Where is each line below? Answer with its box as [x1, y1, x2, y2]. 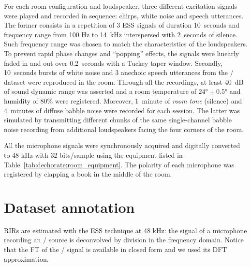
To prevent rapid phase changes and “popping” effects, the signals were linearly [4, 48, 239, 58]
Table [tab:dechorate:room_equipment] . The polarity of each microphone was [4, 159, 235, 169]
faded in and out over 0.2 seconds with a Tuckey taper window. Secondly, [4, 58, 222, 68]
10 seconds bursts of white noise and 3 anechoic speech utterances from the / [4, 67, 234, 77]
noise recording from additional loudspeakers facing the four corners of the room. [4, 124, 244, 134]
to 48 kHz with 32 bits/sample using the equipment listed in [4, 149, 183, 160]
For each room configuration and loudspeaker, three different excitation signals [4, 1, 237, 11]
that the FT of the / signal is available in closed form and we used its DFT [4, 244, 227, 254]
